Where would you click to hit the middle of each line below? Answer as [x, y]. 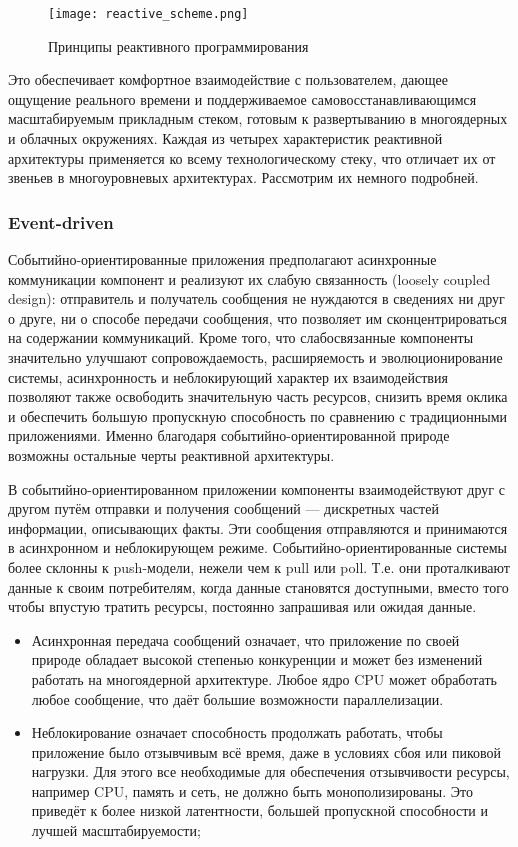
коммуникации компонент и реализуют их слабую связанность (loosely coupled [249, 278]
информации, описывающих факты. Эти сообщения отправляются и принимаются [258, 527]
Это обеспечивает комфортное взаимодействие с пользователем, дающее [228, 79]
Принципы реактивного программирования [178, 45]
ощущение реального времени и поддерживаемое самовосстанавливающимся [242, 98]
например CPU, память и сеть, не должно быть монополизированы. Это [252, 790]
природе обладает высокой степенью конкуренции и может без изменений [257, 659]
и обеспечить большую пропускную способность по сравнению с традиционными [258, 415]
